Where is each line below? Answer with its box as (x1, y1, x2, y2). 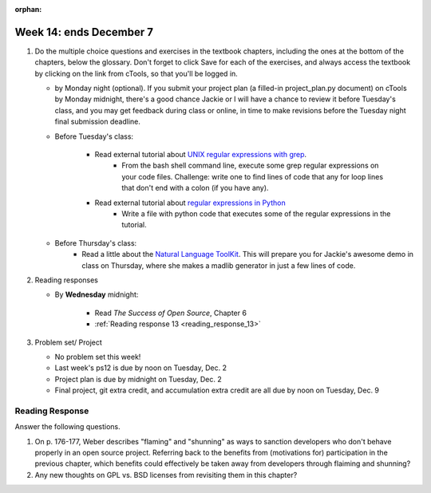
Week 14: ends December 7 (14, 25, 153, 39)
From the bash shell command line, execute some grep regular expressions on (121, 160, 379, 171)
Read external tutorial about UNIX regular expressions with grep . (94, 150, 307, 160)
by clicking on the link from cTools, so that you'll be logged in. (34, 69, 239, 78)
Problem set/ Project (34, 337, 103, 347)
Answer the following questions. (14, 422, 121, 432)
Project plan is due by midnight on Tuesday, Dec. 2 (54, 374, 223, 384)
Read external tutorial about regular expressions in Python (94, 198, 287, 207)
